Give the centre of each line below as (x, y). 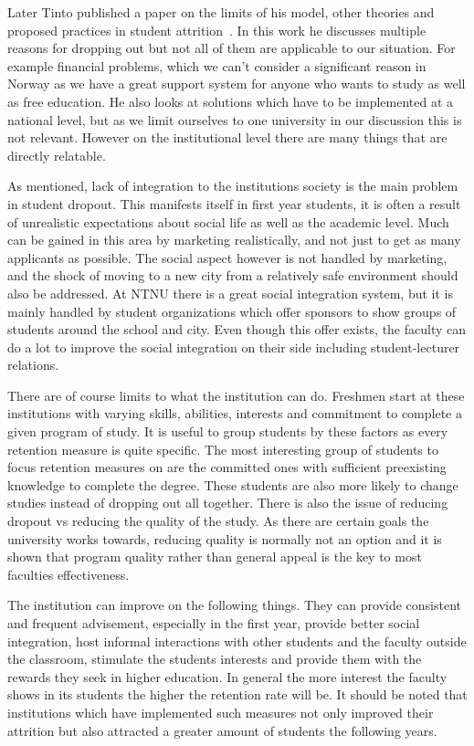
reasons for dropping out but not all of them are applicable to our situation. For (232, 48)
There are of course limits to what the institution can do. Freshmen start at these (236, 395)
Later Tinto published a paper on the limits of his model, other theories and (221, 12)
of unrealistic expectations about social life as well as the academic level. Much (228, 221)
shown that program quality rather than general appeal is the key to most (215, 557)
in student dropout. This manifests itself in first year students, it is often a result (234, 203)
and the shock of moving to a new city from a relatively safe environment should (233, 275)
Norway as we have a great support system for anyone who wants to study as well (237, 84)
